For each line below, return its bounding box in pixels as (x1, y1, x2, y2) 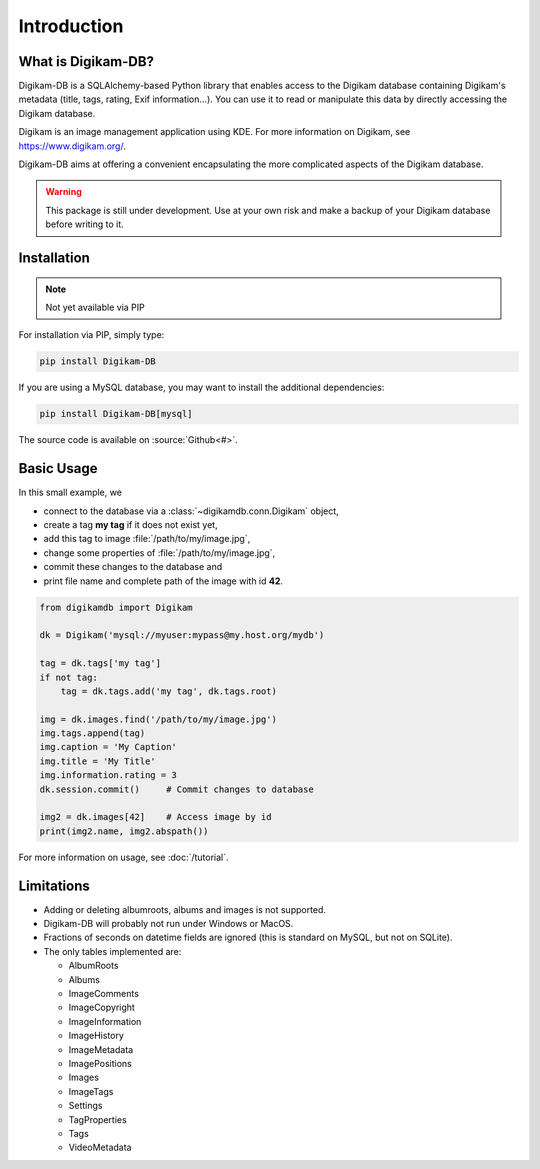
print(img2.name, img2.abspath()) (39, 825, 209, 837)
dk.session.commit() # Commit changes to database (39, 783, 314, 795)
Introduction (18, 15, 124, 37)
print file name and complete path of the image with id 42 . (43, 575, 284, 587)
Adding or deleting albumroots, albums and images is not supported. (43, 903, 327, 915)
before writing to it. (45, 218, 124, 230)
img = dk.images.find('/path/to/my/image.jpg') (39, 713, 277, 725)
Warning (45, 186, 82, 198)
